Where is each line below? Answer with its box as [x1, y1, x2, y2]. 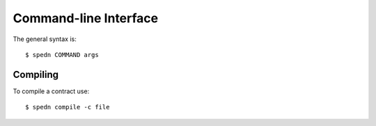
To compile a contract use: [13, 87, 90, 95]
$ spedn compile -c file [25, 103, 110, 111]
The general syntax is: [13, 35, 77, 43]
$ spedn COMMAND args [25, 51, 99, 58]
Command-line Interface [13, 10, 159, 26]
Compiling [13, 68, 59, 80]
